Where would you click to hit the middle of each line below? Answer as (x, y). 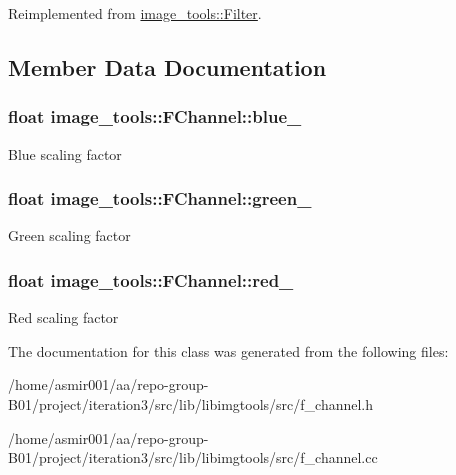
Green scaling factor (69, 235)
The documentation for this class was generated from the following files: (228, 350)
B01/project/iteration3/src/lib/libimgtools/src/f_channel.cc (193, 457)
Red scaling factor (63, 317)
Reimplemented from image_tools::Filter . (135, 13)
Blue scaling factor (65, 153)
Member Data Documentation (167, 66)
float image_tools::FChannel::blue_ (155, 116)
